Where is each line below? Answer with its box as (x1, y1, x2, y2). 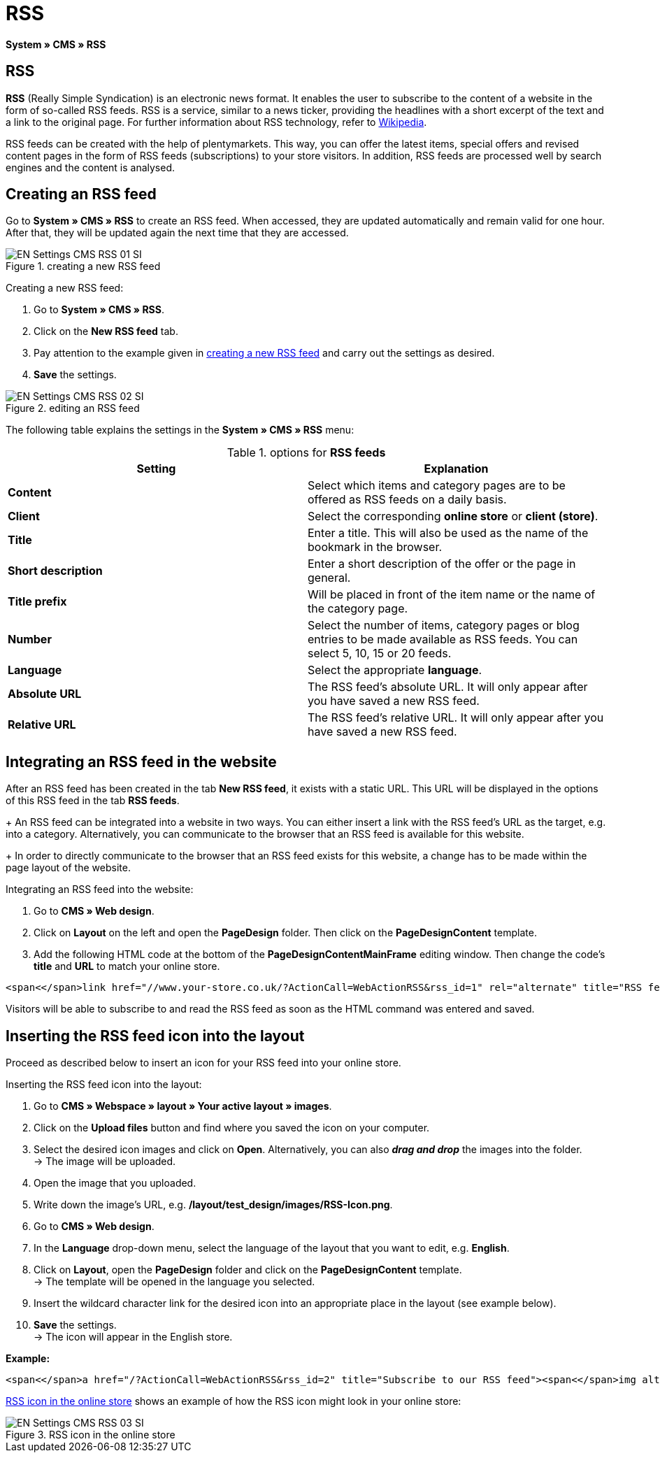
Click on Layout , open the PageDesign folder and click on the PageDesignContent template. (34, 1264, 462, 1276)
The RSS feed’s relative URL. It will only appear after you (308, 710, 604, 725)
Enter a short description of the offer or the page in (308, 557, 576, 571)
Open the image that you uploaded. (34, 1177, 196, 1189)
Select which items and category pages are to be (308, 478, 566, 493)
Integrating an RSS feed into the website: (6, 883, 194, 896)
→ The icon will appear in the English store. (34, 1331, 233, 1343)
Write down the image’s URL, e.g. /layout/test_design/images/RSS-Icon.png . (34, 1199, 393, 1211)
